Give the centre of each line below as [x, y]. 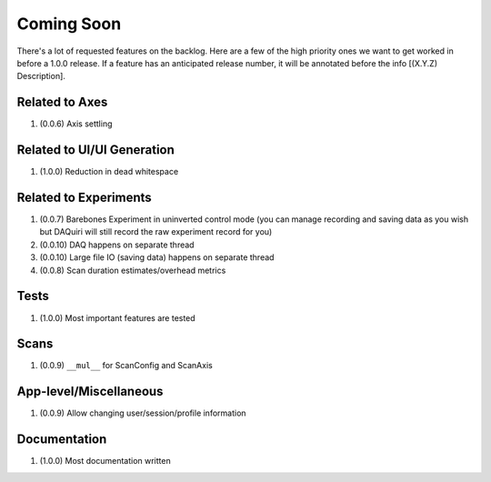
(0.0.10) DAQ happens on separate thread [117, 245]
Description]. [41, 76]
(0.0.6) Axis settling [76, 124]
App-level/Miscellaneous [90, 392]
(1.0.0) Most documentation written [105, 461]
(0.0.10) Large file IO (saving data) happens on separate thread [157, 257]
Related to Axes [62, 102]
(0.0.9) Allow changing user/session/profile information [143, 413]
